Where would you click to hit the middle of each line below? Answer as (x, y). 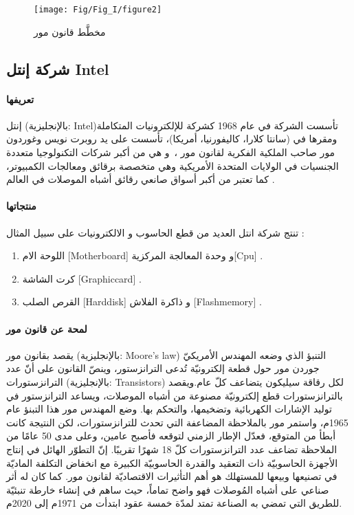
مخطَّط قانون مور (70, 31)
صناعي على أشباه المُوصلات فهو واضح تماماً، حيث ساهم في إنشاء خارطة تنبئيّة (168, 489)
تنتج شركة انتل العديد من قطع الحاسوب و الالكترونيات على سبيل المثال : (155, 232)
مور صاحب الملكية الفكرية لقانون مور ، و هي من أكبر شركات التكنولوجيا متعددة (171, 152)
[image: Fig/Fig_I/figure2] (98, 10)
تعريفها (20, 99)
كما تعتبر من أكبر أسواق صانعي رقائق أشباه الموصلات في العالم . (141, 179)
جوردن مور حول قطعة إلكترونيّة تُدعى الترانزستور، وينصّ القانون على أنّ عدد (163, 368)
